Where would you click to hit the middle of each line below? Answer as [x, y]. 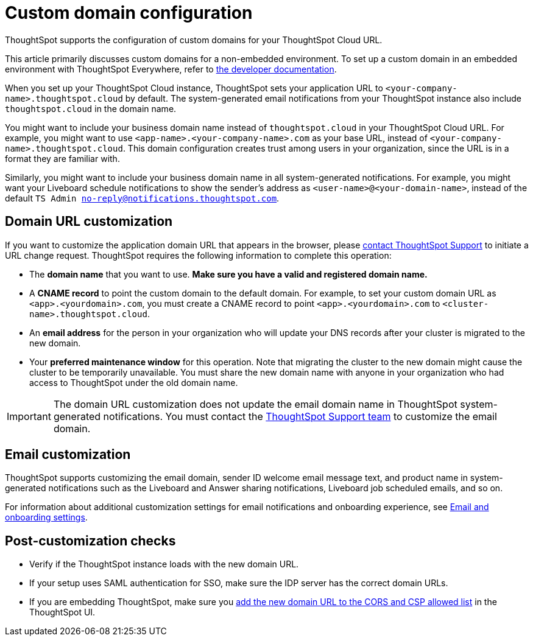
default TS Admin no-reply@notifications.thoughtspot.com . [142, 198]
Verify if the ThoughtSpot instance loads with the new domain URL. [164, 564]
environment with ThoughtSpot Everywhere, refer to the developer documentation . [171, 69]
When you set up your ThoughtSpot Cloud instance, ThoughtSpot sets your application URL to [194, 88]
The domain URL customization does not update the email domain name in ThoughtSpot [255, 404]
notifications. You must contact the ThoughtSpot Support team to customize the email [300, 416]
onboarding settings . [46, 517]
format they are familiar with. [62, 158]
